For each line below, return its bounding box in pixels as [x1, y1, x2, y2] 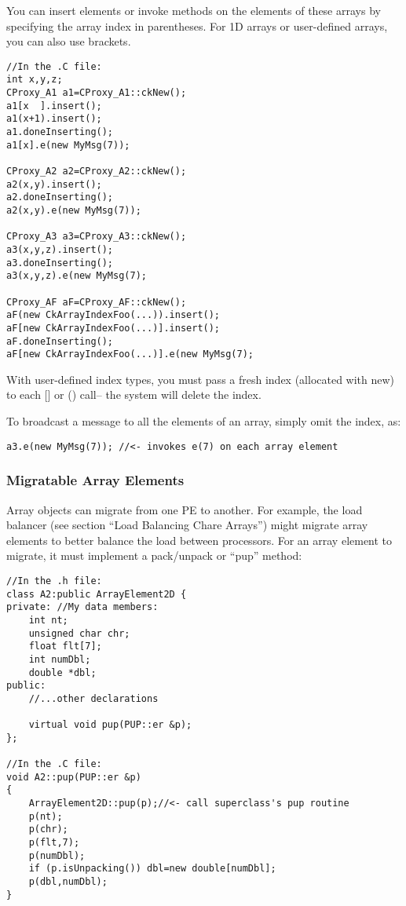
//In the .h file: [6, 575, 102, 586]
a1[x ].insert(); [6, 100, 102, 111]
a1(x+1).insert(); [6, 113, 102, 125]
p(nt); [28, 810, 63, 822]
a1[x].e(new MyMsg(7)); [6, 139, 130, 151]
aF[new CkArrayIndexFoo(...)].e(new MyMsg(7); [6, 349, 254, 360]
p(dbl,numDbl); [28, 876, 108, 887]
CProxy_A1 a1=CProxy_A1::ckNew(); [6, 87, 187, 99]
